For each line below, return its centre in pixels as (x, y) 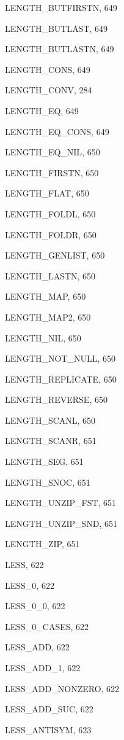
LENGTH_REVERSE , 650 (56, 399)
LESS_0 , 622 (30, 585)
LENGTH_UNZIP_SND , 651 (61, 523)
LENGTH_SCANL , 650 (50, 420)
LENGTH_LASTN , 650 (50, 275)
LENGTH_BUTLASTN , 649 (60, 49)
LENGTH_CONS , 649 (48, 69)
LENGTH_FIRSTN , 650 (52, 172)
